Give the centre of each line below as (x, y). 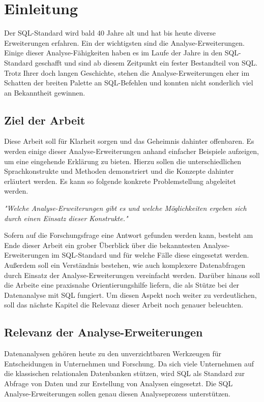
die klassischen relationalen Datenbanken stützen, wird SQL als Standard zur (125, 373)
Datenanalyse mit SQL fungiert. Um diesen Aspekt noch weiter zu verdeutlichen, (130, 295)
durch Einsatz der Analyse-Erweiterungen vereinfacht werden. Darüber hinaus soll (132, 275)
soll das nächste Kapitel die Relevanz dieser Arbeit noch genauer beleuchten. (124, 305)
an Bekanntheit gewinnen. (45, 92)
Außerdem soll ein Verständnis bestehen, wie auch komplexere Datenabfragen (125, 265)
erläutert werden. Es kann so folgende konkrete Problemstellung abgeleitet (120, 181)
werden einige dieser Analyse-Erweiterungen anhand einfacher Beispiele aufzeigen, (131, 151)
